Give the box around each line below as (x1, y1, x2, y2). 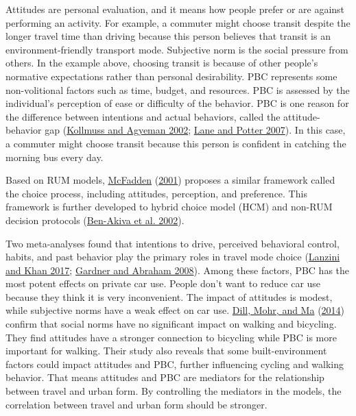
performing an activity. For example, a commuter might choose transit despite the (5, 15, 351, 29)
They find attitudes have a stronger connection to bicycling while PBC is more (5, 330, 337, 344)
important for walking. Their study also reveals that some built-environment (5, 343, 327, 358)
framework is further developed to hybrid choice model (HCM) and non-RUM (5, 199, 333, 214)
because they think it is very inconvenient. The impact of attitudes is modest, (5, 289, 333, 304)
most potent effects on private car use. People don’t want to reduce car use (5, 276, 321, 291)
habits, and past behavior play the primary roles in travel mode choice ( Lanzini (5, 249, 340, 264)
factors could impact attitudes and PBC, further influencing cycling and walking (5, 356, 344, 371)
